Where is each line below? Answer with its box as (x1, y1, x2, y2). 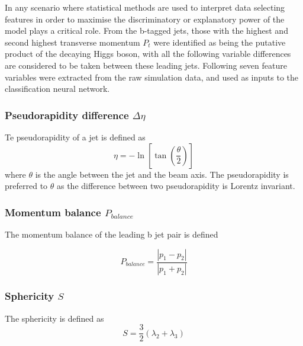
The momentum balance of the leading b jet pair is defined (5, 228, 218, 240)
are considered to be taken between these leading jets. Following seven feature (5, 59, 287, 71)
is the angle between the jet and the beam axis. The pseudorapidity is (35, 168, 289, 180)
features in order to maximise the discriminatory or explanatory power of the (5, 12, 285, 25)
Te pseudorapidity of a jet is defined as (5, 130, 146, 143)
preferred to (5, 180, 48, 192)
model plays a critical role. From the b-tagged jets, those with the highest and (5, 24, 288, 37)
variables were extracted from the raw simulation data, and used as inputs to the (5, 71, 299, 83)
